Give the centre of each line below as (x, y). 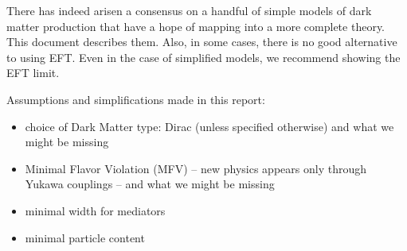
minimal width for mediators (95, 210)
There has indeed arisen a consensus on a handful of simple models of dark (189, 10)
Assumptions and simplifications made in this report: (136, 99)
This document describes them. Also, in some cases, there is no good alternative (202, 42)
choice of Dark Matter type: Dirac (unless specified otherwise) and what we (209, 126)
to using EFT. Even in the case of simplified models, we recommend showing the (203, 57)
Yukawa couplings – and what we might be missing (150, 184)
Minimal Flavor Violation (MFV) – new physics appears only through (196, 168)
